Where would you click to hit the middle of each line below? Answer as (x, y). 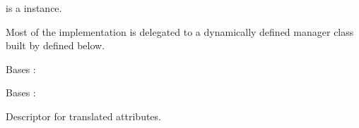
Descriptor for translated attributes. (83, 116)
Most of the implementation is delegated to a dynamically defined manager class (180, 31)
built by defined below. (55, 45)
